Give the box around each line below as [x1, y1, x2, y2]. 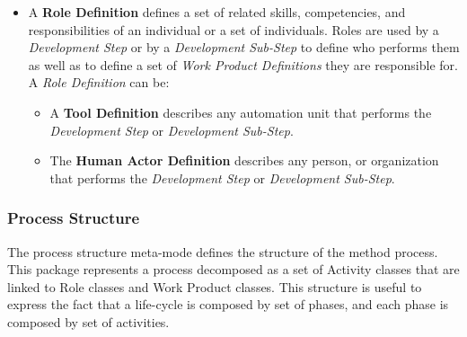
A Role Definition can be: [28, 73, 170, 92]
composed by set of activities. [7, 312, 170, 331]
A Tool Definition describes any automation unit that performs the [49, 102, 432, 121]
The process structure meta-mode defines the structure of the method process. [7, 242, 438, 261]
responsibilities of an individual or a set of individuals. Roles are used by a [28, 20, 439, 39]
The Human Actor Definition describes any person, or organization [49, 151, 439, 170]
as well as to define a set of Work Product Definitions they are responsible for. [28, 55, 458, 74]
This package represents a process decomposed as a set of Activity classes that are [7, 260, 460, 279]
